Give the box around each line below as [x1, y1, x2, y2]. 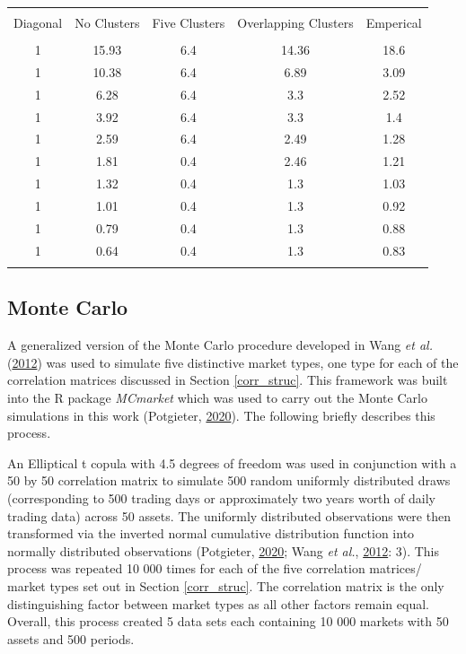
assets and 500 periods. [7, 629, 135, 648]
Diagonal [13, 13, 63, 31]
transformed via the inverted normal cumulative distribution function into [7, 524, 415, 543]
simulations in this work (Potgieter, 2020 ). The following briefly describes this [7, 405, 435, 424]
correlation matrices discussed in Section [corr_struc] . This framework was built [7, 371, 448, 389]
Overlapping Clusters [237, 13, 354, 31]
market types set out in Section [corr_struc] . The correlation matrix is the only [7, 576, 444, 595]
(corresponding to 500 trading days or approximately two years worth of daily [7, 488, 435, 507]
